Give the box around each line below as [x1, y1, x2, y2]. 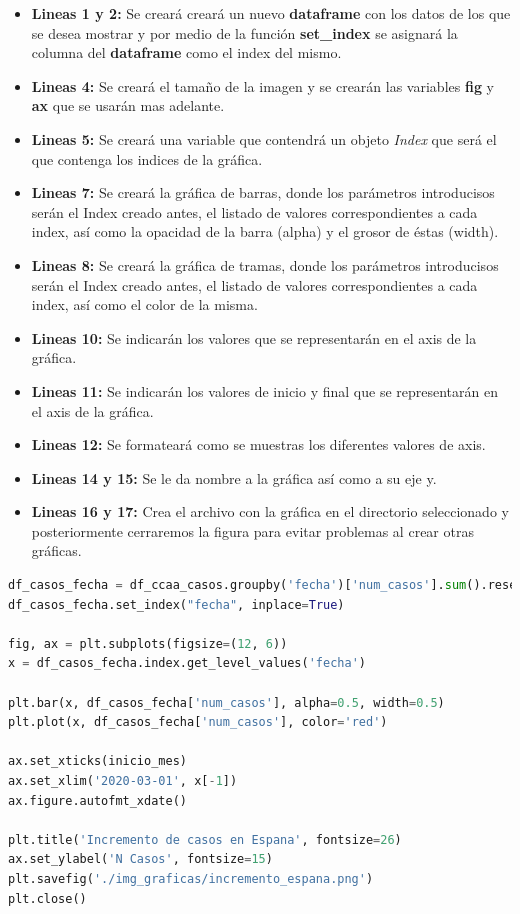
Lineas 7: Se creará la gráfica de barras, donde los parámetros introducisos [31, 182, 495, 203]
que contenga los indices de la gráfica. [31, 148, 263, 169]
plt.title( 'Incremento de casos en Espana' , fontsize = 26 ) [8, 832, 402, 847]
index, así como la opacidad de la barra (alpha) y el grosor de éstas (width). [31, 221, 499, 242]
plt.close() [8, 891, 87, 906]
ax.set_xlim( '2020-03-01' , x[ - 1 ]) [8, 774, 238, 788]
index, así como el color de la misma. [31, 294, 258, 315]
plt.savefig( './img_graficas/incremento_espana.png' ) [8, 871, 374, 886]
